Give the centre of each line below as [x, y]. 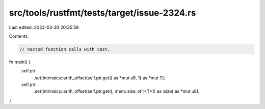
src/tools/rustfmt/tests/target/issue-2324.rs [103, 13]
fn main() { [20, 62]
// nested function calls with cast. [65, 49]
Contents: [19, 36]
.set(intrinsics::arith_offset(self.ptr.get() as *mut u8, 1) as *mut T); [99, 78]
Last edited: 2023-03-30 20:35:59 [44, 27]
